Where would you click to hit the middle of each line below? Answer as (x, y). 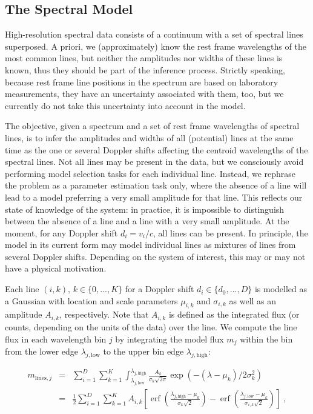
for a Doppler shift (160, 289)
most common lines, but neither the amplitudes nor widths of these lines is (144, 58)
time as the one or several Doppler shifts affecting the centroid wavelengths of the (156, 149)
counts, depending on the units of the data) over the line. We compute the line (151, 326)
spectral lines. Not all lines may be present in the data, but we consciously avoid (154, 162)
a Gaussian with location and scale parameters (91, 300)
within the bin (266, 339)
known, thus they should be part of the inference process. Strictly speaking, (145, 69)
